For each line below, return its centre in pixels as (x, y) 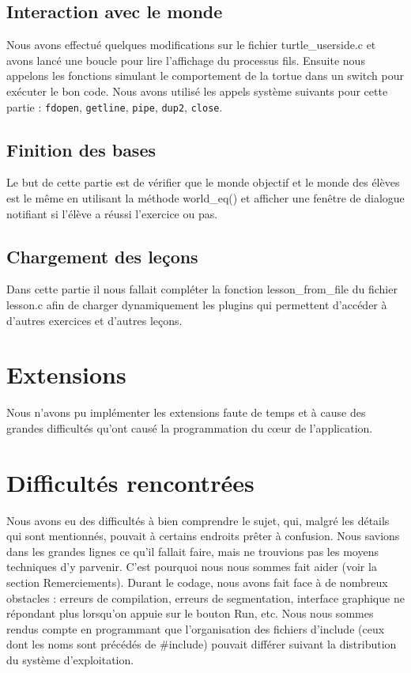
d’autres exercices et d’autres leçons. (94, 320)
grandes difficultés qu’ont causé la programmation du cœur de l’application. (190, 427)
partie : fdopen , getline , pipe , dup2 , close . (115, 106)
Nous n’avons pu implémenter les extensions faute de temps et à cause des (186, 412)
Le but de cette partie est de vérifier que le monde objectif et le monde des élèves (203, 182)
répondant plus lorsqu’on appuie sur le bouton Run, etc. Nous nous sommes (190, 613)
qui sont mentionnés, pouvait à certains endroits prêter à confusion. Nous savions (203, 536)
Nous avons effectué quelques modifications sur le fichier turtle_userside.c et (191, 45)
